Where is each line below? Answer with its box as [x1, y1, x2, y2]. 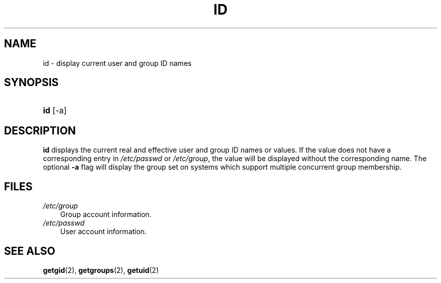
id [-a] [43, 105, 67, 116]
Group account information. [60, 210, 152, 219]
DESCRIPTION [4, 124, 76, 137]
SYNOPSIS [4, 76, 59, 89]
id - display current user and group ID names [43, 58, 192, 67]
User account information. [60, 227, 147, 236]
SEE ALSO [4, 244, 55, 257]
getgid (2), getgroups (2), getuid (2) [43, 265, 159, 274]
